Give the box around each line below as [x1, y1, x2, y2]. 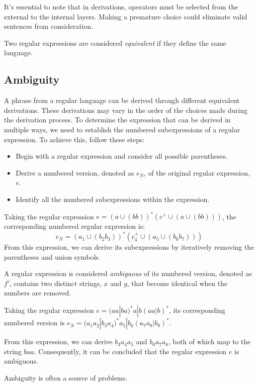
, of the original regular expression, [144, 167, 250, 178]
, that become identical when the [127, 278, 228, 288]
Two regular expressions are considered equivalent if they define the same [4, 37, 226, 48]
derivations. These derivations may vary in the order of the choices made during [4, 104, 248, 115]
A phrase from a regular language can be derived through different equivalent [4, 95, 240, 105]
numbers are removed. [4, 288, 71, 298]
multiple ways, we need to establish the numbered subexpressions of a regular [4, 124, 240, 134]
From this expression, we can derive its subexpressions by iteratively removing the [4, 242, 255, 252]
